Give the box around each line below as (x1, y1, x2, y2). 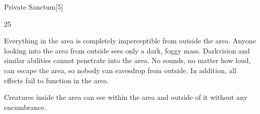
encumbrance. (4, 101, 46, 112)
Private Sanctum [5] (4, 2, 63, 12)
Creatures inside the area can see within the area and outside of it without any (4, 92, 247, 102)
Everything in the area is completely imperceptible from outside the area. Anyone (4, 35, 256, 46)
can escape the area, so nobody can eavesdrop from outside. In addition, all (4, 65, 237, 75)
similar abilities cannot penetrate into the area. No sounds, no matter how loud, (4, 55, 251, 66)
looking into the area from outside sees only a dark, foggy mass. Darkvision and (4, 45, 250, 55)
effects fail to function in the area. (4, 75, 109, 85)
